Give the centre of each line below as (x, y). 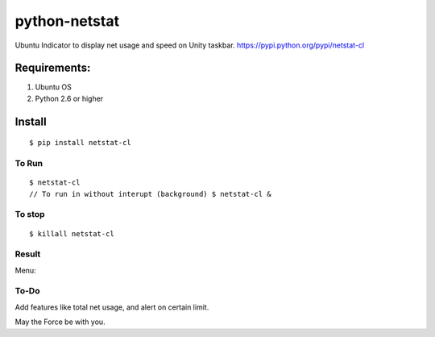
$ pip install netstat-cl (81, 143)
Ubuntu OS (54, 87)
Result (28, 254)
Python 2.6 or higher (69, 98)
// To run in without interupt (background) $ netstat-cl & (150, 194)
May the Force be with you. (60, 322)
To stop (30, 214)
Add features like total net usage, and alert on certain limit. (112, 307)
